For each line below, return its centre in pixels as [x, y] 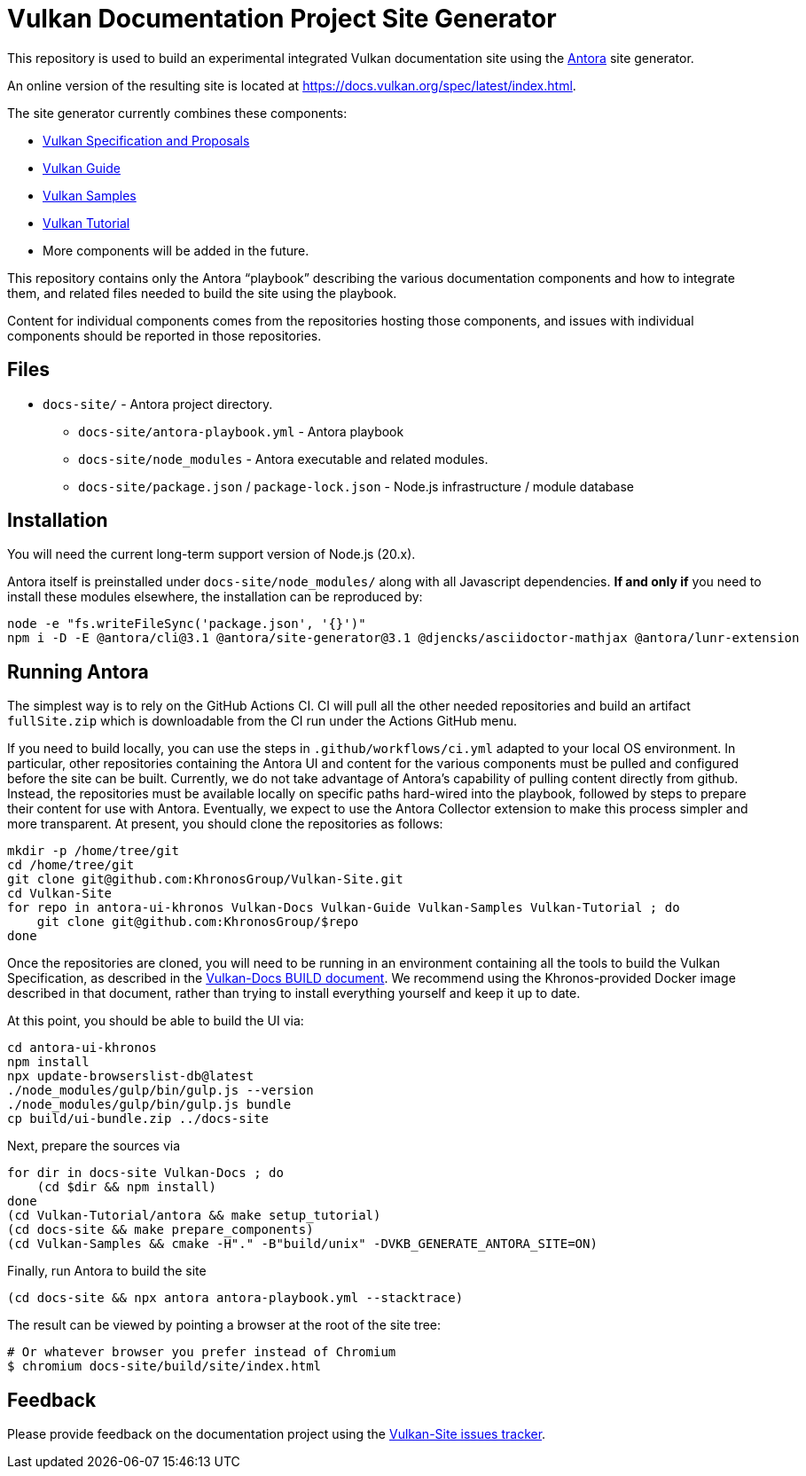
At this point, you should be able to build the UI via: [156, 1021]
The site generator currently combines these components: [177, 113]
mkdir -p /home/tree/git [93, 851]
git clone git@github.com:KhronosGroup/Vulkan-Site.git [205, 879]
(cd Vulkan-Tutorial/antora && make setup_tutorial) [194, 1216]
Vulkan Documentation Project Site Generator [282, 19]
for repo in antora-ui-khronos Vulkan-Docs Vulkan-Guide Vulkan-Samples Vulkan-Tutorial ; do [344, 908]
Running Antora [78, 671]
